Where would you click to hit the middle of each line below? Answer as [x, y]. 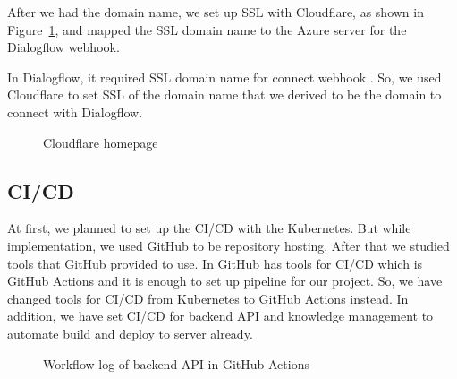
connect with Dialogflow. [75, 112]
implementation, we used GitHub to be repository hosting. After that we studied [228, 245]
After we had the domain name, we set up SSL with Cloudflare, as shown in [216, 12]
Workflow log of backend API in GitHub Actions [176, 363]
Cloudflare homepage [101, 142]
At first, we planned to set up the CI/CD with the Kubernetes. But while [209, 228]
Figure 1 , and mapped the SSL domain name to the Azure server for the [207, 29]
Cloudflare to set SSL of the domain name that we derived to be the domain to [224, 95]
